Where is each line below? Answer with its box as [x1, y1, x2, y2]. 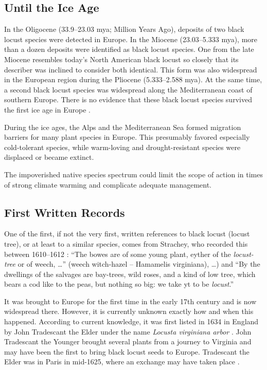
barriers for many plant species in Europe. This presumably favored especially [4, 132, 250, 142]
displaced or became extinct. [4, 152, 94, 162]
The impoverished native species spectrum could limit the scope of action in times [4, 169, 263, 179]
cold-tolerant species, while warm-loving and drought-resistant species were [4, 141, 241, 152]
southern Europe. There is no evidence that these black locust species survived [4, 94, 252, 105]
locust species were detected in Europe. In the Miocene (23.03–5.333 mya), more [4, 33, 258, 44]
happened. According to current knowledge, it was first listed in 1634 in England [4, 316, 259, 327]
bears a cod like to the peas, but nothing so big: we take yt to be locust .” [4, 279, 234, 289]
